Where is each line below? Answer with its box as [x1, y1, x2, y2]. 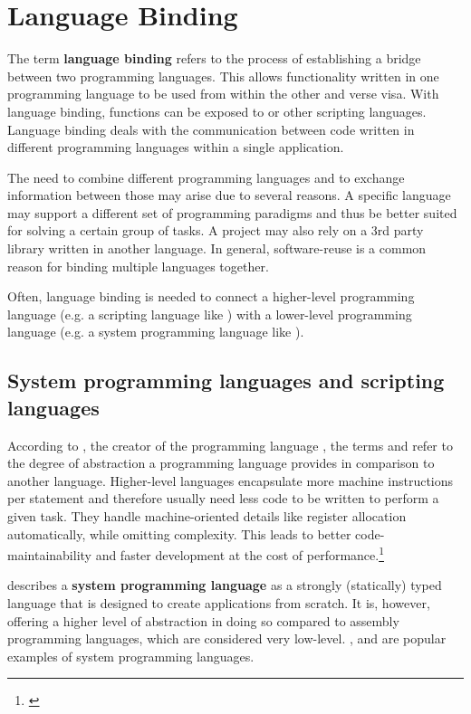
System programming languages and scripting [7, 367, 445, 395]
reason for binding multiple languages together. [7, 256, 269, 275]
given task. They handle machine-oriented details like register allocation [7, 507, 407, 525]
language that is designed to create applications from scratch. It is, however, [7, 594, 430, 613]
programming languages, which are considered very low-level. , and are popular [7, 629, 447, 648]
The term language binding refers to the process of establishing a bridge [7, 49, 421, 68]
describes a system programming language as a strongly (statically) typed [7, 576, 442, 595]
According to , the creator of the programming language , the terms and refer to [7, 435, 453, 454]
